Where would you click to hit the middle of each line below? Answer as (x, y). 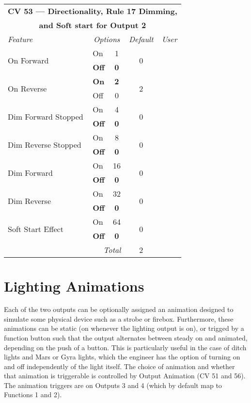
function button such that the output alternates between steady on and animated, (126, 337)
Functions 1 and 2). (33, 395)
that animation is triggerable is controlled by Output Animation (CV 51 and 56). (125, 376)
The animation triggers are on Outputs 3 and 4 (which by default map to (113, 385)
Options (107, 39)
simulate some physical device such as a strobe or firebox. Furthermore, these (119, 318)
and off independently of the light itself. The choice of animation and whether (119, 366)
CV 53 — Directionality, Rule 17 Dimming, (93, 11)
